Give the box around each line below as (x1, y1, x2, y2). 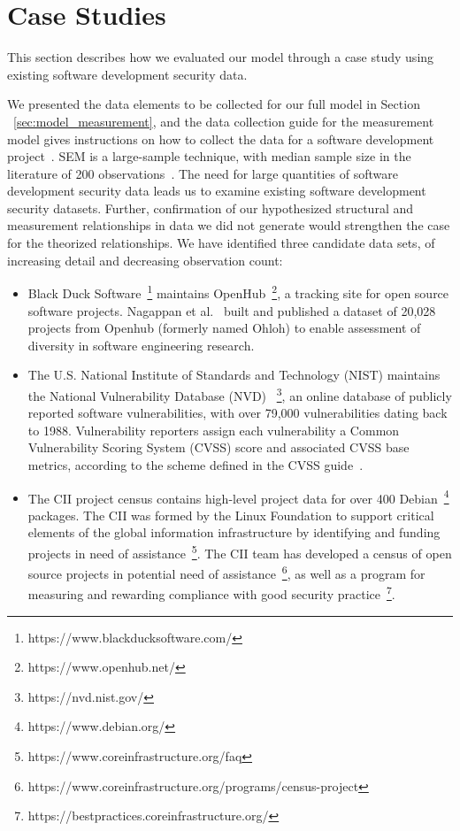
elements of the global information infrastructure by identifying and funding (27, 523, 441, 542)
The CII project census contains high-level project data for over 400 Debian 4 (27, 486, 449, 507)
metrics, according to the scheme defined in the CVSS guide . (27, 455, 364, 473)
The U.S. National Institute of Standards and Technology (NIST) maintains (27, 365, 441, 384)
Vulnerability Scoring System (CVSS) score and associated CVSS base (27, 438, 410, 457)
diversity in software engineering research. (27, 335, 255, 354)
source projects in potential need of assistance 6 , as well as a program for (27, 562, 425, 582)
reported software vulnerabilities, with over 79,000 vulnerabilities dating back (27, 404, 448, 422)
